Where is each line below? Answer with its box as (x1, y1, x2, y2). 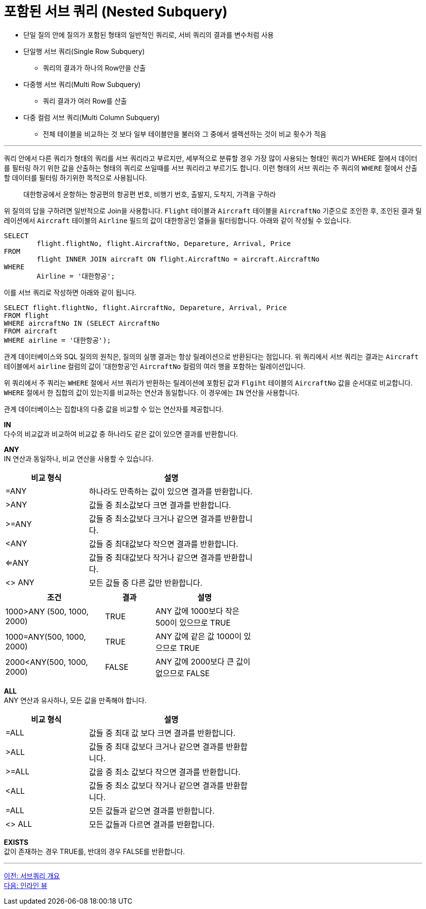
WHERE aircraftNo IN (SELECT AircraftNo (4, 319, 160, 327)
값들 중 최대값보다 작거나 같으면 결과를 (89, 552, 222, 562)
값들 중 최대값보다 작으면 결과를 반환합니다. (89, 539, 238, 549)
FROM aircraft (4, 327, 57, 335)
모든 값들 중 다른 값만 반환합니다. (89, 577, 203, 588)
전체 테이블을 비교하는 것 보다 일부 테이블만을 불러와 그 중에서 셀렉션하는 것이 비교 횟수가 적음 (43, 129, 327, 138)
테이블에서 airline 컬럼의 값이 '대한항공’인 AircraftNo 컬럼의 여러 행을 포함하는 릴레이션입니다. (4, 362, 305, 370)
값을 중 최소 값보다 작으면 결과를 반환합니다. (89, 767, 241, 777)
